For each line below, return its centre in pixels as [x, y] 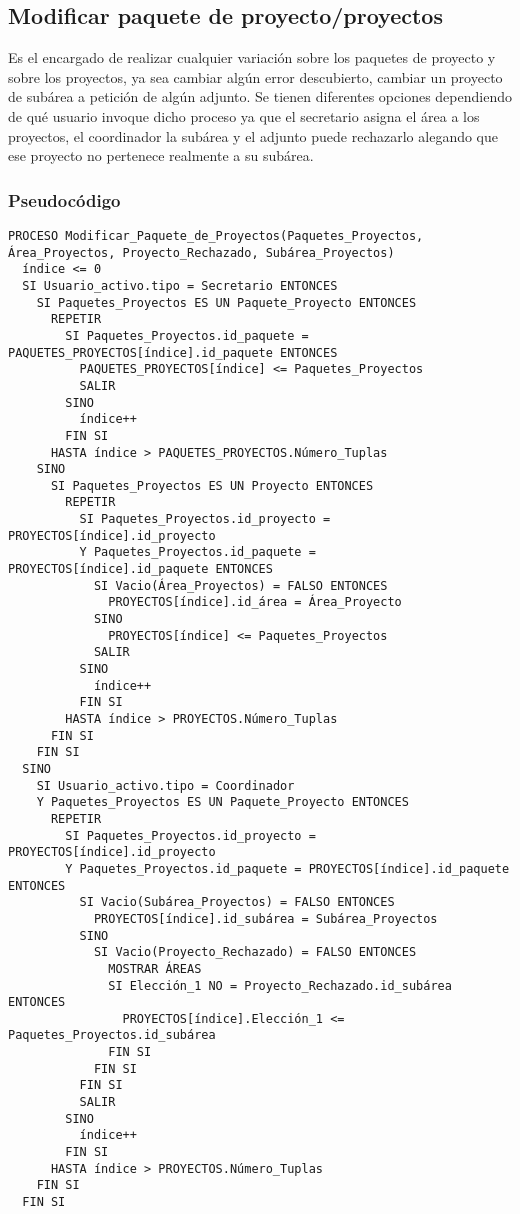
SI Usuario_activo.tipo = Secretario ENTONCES [180, 285]
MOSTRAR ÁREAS [155, 968]
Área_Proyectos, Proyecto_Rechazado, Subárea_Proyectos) [201, 252]
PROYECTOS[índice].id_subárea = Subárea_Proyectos [265, 918]
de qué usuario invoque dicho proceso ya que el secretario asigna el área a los [244, 115]
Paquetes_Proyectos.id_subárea [112, 1035]
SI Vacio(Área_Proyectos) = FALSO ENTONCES [240, 585]
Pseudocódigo [64, 199]
